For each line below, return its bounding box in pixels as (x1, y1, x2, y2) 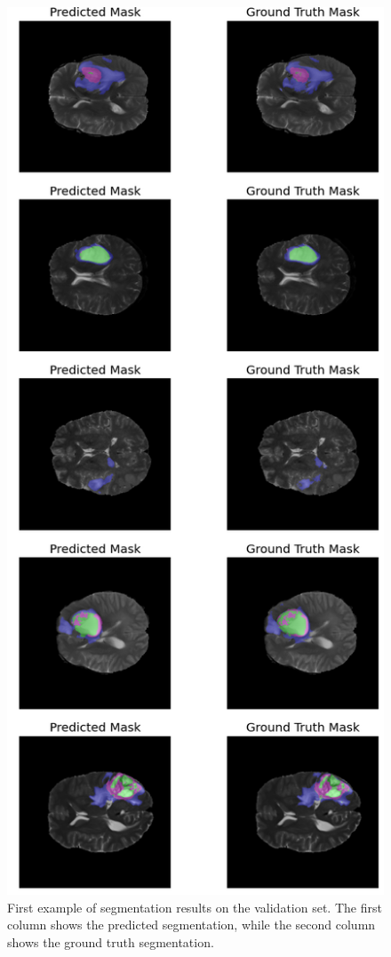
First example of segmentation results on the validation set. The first (7, 897, 382, 916)
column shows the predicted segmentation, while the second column (7, 915, 376, 934)
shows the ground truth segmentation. (7, 932, 214, 951)
